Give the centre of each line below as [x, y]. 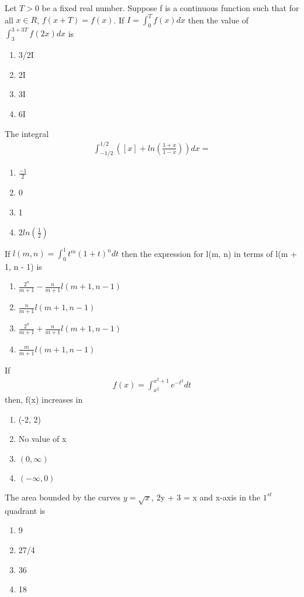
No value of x [42, 439]
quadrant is [25, 510]
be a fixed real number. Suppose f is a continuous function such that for [170, 8]
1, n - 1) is [23, 266]
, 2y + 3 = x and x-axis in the [206, 497]
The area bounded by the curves [63, 497]
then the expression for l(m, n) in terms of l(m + [209, 253]
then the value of [218, 20]
